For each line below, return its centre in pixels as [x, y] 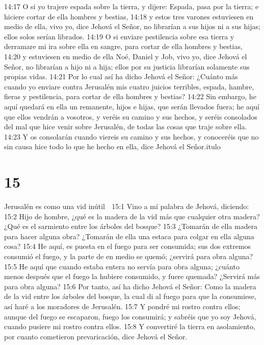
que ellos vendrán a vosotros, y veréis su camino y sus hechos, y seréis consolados [131, 116]
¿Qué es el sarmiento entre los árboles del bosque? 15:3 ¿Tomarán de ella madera [131, 226]
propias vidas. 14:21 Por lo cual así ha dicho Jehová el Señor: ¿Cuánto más [121, 76]
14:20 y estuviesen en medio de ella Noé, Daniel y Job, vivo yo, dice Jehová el [126, 56]
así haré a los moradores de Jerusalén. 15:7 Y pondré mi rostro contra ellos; [122, 306]
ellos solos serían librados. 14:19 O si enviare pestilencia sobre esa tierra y [119, 36]
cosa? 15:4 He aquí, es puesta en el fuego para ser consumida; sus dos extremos [128, 246]
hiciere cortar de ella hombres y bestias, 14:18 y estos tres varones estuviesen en [129, 16]
